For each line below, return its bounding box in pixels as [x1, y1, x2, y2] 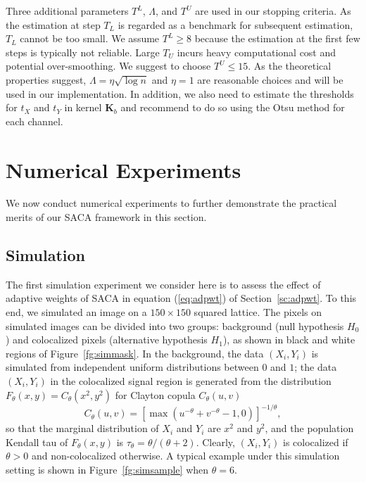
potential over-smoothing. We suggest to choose [6, 58, 211, 73]
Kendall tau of [6, 434, 68, 449]
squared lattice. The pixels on [194, 305, 322, 319]
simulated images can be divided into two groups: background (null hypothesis [6, 318, 344, 333]
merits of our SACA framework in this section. [6, 210, 207, 224]
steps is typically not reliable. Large [6, 44, 160, 59]
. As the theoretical [248, 58, 332, 73]
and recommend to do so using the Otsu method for [120, 100, 345, 115]
